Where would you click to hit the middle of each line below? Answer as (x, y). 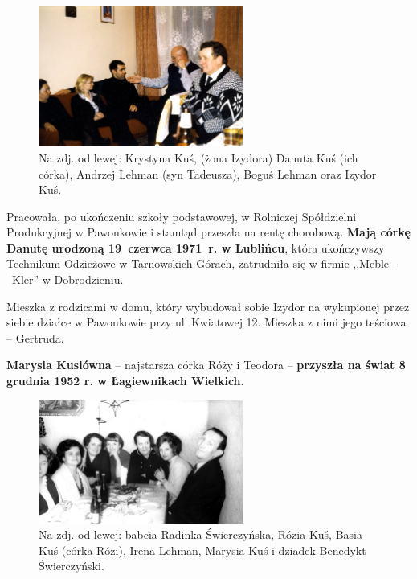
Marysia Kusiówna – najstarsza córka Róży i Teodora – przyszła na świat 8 (206, 365)
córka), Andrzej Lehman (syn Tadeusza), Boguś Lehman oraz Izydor (208, 173)
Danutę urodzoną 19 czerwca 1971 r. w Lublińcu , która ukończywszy (196, 247)
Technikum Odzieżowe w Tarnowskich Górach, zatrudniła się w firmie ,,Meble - (202, 263)
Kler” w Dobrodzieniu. (67, 279)
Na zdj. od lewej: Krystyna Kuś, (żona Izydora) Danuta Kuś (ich (198, 157)
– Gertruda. (35, 337)
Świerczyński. (72, 566)
